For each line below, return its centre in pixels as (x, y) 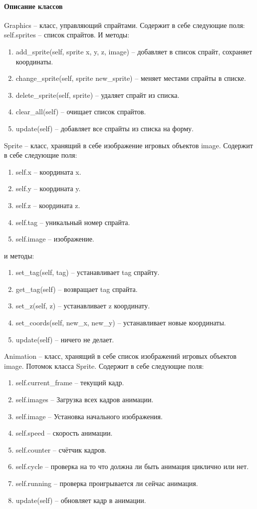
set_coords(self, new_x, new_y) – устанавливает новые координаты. (121, 323)
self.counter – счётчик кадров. (61, 449)
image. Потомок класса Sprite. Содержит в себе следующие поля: (104, 366)
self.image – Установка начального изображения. (89, 416)
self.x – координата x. (48, 171)
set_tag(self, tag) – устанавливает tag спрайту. (88, 272)
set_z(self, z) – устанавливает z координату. (83, 306)
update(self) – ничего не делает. (65, 339)
